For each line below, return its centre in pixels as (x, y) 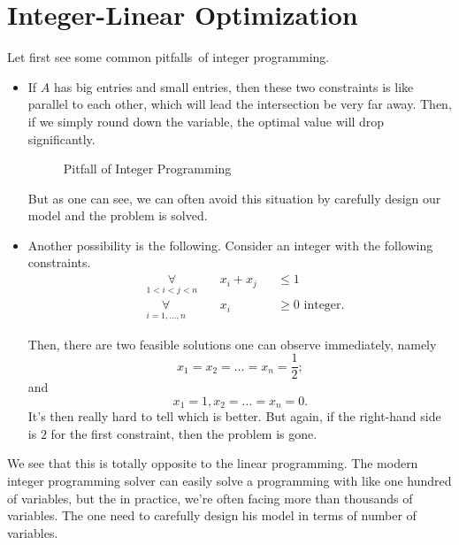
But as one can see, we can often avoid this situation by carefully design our (234, 198)
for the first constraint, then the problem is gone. (184, 433)
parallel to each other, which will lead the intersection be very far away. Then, (240, 104)
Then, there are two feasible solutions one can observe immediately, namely (232, 344)
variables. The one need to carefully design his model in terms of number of (212, 515)
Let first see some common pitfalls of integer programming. (168, 57)
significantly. (61, 138)
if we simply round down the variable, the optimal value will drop (206, 121)
